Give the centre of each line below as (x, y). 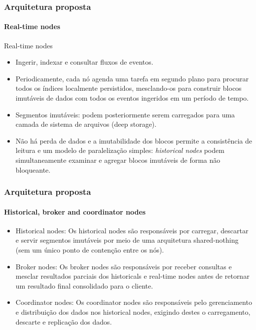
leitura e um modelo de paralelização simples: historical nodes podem (120, 150)
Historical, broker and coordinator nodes (75, 211)
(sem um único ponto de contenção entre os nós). (90, 250)
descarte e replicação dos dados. (64, 321)
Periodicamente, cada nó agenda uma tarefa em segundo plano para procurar (132, 78)
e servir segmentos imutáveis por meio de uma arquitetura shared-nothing (127, 240)
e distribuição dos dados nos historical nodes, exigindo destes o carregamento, (133, 312)
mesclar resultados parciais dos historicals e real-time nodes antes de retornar (132, 276)
